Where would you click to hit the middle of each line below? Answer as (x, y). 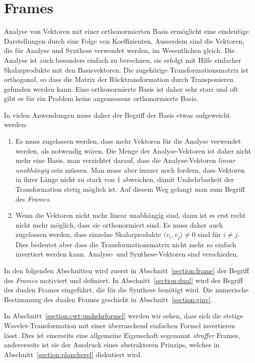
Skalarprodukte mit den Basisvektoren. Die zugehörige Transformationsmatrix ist (126, 69)
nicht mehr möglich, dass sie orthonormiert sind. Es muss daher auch (119, 224)
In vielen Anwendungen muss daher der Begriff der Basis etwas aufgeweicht (117, 115)
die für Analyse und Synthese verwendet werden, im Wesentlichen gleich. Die (119, 50)
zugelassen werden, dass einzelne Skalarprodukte (88, 234)
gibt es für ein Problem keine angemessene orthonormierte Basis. (101, 98)
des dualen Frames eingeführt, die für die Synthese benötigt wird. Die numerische (126, 290)
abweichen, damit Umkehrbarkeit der (178, 179)
